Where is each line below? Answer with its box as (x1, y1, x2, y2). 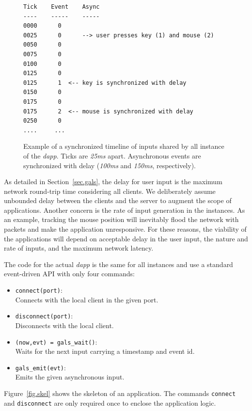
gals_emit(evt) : (15, 362, 66, 372)
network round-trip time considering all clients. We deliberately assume (4, 186, 216, 196)
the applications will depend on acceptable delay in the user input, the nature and (4, 233, 248, 243)
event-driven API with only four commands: (4, 269, 135, 279)
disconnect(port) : (15, 311, 73, 321)
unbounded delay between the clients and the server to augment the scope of (4, 195, 232, 205)
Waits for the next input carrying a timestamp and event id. (15, 346, 195, 356)
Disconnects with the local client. (15, 320, 114, 330)
